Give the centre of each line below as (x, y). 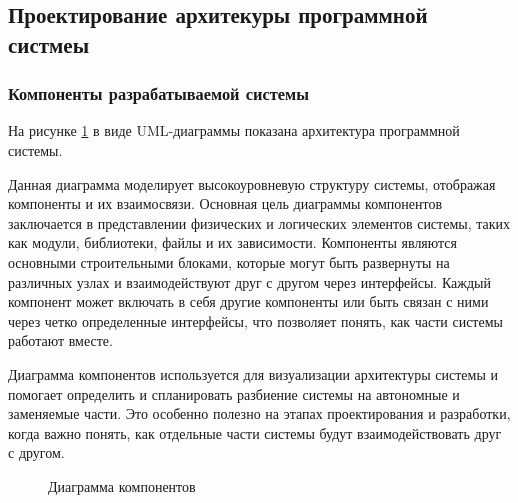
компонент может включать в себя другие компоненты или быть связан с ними (248, 301)
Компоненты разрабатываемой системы (158, 93)
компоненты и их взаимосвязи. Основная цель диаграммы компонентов (225, 203)
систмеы (49, 43)
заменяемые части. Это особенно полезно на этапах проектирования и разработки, (259, 413)
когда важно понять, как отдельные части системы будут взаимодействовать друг (255, 432)
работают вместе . (60, 340)
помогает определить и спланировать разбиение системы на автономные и (234, 393)
